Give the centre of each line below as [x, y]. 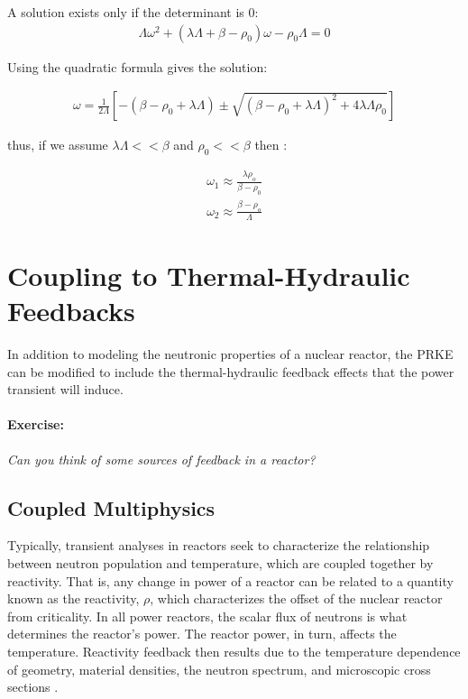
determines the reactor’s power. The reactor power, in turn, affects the [202, 634]
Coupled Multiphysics [111, 507]
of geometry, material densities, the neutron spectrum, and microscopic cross [219, 669]
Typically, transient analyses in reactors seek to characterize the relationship [219, 545]
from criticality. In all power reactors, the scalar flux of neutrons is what [207, 616]
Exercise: [36, 424]
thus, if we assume [58, 145]
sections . [33, 687]
